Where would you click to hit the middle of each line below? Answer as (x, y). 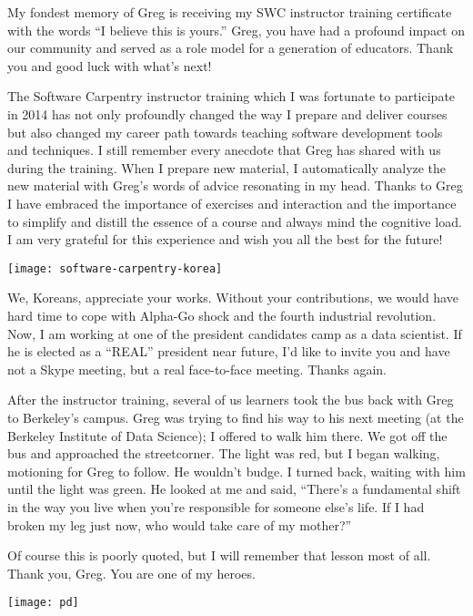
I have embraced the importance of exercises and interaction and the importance (232, 203)
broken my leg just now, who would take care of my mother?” (180, 524)
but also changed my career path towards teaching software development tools (225, 132)
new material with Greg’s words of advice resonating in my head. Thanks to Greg (235, 185)
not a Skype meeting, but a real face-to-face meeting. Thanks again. (197, 369)
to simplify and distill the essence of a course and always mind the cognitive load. (235, 221)
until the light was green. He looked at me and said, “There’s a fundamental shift (234, 489)
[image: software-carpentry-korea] (115, 268)
